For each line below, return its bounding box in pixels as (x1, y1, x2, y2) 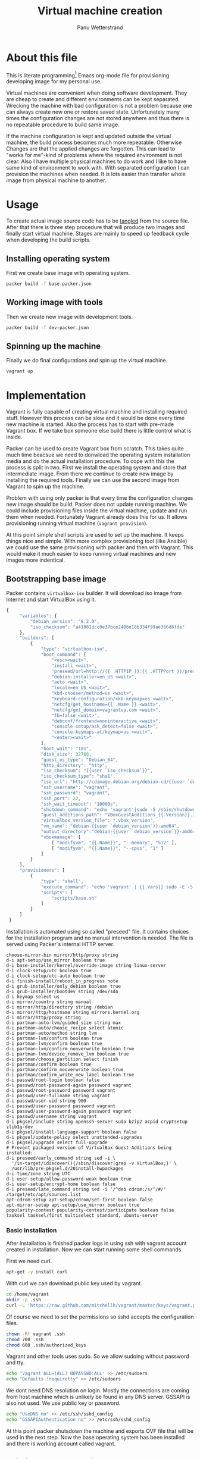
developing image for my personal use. (6, 78, 102, 85)
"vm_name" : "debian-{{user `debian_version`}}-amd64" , (40, 823, 180, 829)
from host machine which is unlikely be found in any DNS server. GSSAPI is (6, 1394, 190, 1401)
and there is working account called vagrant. (6, 1440, 116, 1447)
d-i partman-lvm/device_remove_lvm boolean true (6, 1051, 129, 1057)
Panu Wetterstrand (77, 24, 123, 31)
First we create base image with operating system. (6, 270, 130, 277)
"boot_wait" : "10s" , (40, 746, 92, 752)
